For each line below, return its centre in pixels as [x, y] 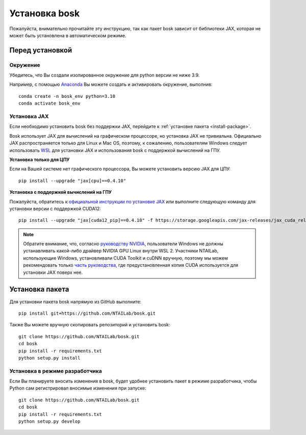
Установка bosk [45, 13]
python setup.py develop [49, 421]
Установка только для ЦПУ [40, 159]
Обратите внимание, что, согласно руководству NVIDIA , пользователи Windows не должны [123, 244]
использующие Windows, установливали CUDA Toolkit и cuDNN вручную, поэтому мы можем [125, 258]
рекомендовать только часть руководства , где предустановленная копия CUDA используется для [131, 265]
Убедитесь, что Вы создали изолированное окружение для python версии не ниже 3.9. [105, 75]
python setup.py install [49, 358]
